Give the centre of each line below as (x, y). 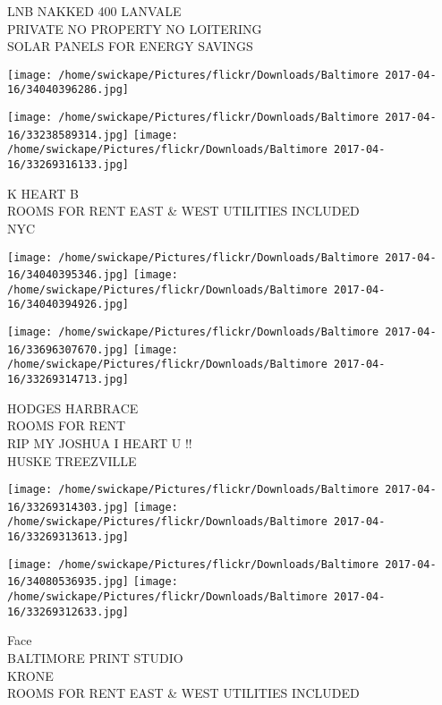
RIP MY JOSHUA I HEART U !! (100, 442)
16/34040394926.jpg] (68, 305)
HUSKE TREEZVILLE (72, 460)
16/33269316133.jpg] (68, 165)
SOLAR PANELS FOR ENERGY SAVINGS (130, 46)
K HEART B (43, 193)
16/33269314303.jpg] (68, 507)
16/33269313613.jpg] (68, 537)
